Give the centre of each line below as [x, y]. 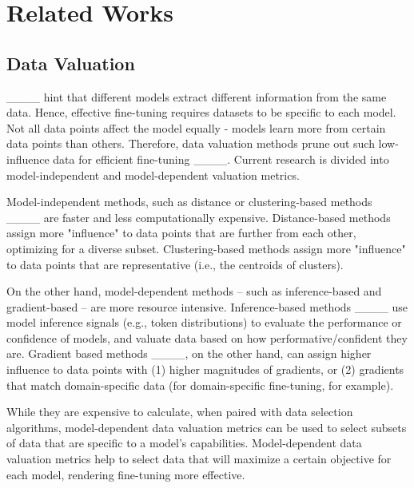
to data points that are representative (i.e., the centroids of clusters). [175, 264]
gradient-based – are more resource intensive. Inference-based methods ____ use [207, 306]
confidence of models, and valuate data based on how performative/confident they [207, 337]
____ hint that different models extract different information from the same [197, 96]
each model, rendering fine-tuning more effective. [126, 474]
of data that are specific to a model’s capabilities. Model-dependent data [184, 443]
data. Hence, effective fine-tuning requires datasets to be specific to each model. [201, 112]
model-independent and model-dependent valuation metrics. [153, 175]
